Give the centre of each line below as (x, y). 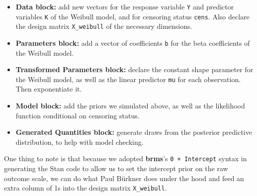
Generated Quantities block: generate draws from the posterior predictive (134, 132)
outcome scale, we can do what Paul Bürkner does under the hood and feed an (124, 178)
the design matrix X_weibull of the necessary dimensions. (104, 26)
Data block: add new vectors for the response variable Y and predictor (125, 6)
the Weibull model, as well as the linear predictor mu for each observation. (128, 79)
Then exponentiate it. (49, 89)
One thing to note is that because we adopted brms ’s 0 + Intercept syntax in (126, 158)
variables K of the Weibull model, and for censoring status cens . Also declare (132, 16)
